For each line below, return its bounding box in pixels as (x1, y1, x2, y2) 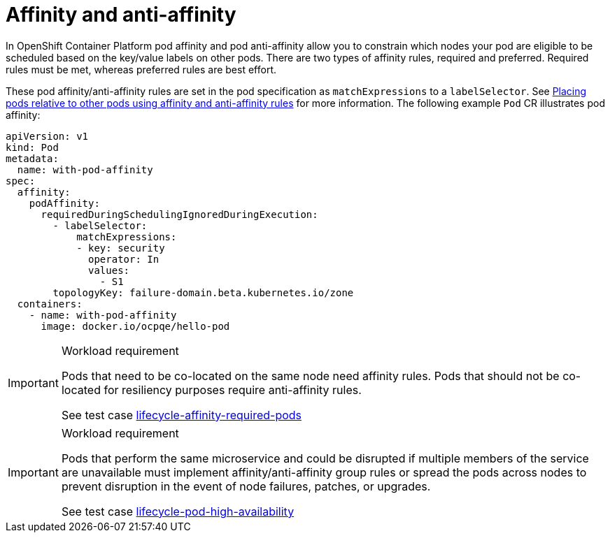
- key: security (76, 242, 165, 254)
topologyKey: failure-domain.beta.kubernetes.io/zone (52, 286, 354, 298)
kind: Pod (6, 141, 59, 153)
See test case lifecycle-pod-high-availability (61, 504, 295, 518)
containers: (17, 298, 83, 310)
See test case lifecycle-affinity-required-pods (61, 407, 302, 422)
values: (88, 264, 130, 276)
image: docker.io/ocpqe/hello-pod (41, 320, 230, 332)
